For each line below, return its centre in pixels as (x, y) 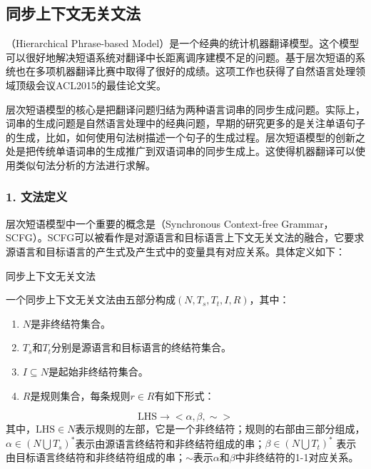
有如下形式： (184, 395)
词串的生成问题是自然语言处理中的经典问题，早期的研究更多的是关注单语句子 (185, 123)
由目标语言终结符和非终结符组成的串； (96, 457)
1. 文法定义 (37, 197)
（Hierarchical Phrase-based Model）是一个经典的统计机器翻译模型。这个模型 (183, 43)
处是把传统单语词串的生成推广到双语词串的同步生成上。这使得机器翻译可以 (181, 151)
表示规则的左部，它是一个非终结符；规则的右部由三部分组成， (220, 429)
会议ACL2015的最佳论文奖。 (101, 85)
